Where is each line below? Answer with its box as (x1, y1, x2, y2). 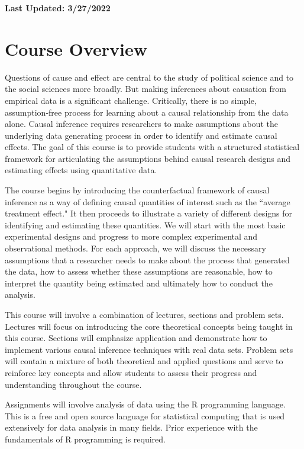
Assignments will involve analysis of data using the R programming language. (5, 398, 286, 410)
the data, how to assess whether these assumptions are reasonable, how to (5, 265, 273, 278)
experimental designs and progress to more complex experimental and (5, 230, 258, 243)
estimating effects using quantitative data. (5, 164, 157, 176)
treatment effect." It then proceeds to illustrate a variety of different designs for (5, 207, 293, 219)
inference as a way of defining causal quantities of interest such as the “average (5, 195, 290, 208)
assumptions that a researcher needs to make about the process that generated (5, 253, 290, 266)
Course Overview (5, 36, 147, 60)
